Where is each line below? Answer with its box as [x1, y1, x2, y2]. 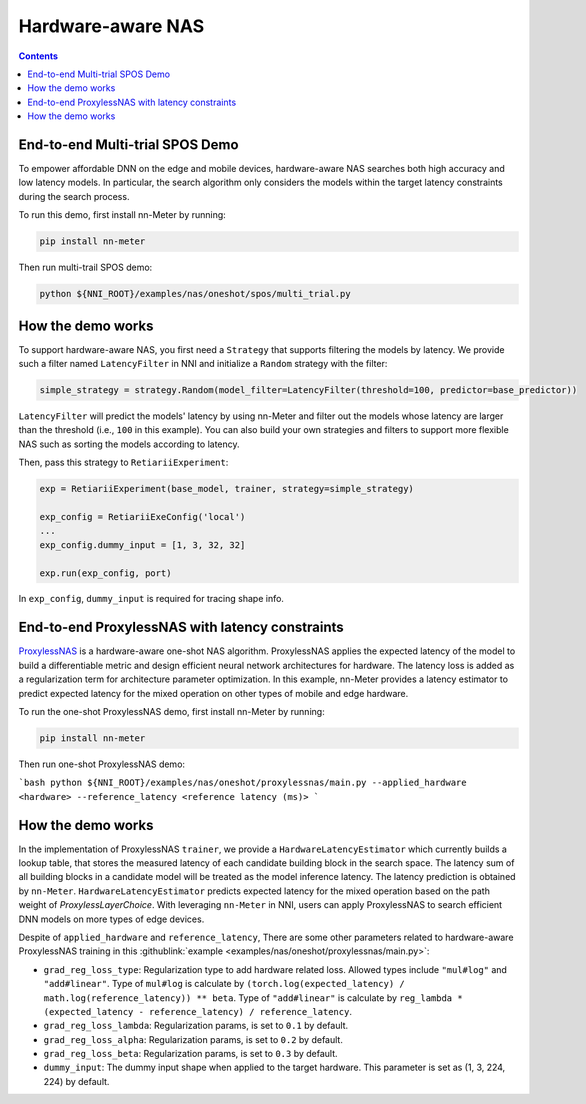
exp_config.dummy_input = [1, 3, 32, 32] [39, 539, 246, 550]
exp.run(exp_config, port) [39, 567, 172, 579]
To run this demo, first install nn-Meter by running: [18, 209, 227, 221]
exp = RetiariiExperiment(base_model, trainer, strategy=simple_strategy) [39, 483, 415, 495]
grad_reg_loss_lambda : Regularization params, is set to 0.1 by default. [43, 1020, 349, 1032]
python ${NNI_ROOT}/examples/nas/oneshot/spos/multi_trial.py [39, 288, 351, 300]
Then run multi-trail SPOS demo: [18, 261, 153, 274]
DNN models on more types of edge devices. [18, 913, 205, 925]
